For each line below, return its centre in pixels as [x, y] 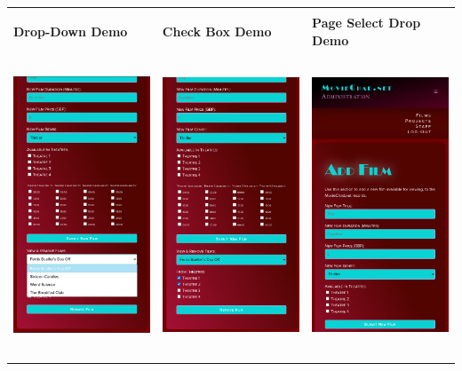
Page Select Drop [366, 22]
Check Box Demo [217, 31]
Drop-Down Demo [71, 31]
